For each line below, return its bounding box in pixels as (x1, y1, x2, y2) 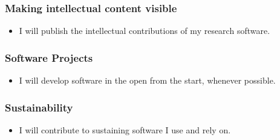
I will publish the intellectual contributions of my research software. (19, 24, 270, 37)
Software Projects (5, 50, 93, 65)
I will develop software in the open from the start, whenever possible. (19, 74, 276, 87)
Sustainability (5, 99, 73, 115)
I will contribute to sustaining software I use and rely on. (19, 123, 231, 136)
